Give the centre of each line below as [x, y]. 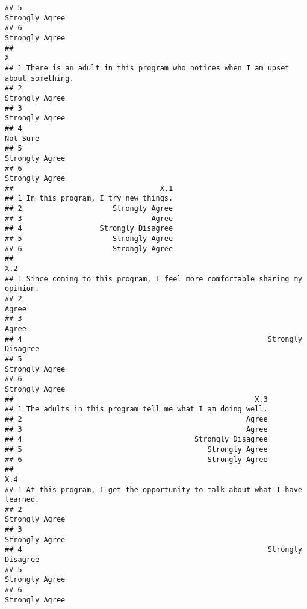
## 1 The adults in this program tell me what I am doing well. [136, 409]
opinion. [22, 289]
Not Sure [22, 138]
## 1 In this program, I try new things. [89, 198]
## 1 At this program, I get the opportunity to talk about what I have [153, 489]
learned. [22, 500]
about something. [39, 78]
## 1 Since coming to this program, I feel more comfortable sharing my [153, 279]
